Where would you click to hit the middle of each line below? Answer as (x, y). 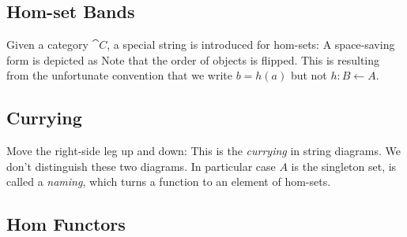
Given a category (47, 44)
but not (309, 75)
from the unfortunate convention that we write (119, 75)
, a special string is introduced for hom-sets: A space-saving (251, 44)
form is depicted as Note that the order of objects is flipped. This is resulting (193, 59)
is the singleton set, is (344, 166)
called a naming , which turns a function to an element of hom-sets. (169, 181)
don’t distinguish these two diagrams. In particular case (141, 166)
